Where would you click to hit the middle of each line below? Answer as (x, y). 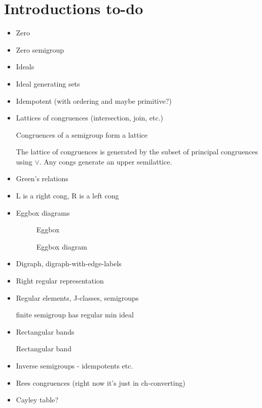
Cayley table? (37, 400)
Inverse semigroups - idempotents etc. (74, 365)
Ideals (25, 67)
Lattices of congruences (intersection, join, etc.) (90, 118)
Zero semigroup (40, 49)
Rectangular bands (45, 331)
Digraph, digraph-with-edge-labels (69, 263)
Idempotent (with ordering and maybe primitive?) (94, 100)
